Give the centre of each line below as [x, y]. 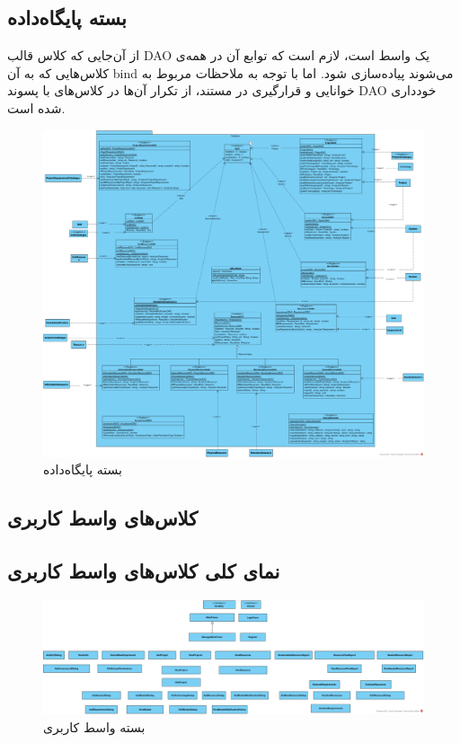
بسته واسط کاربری [94, 726]
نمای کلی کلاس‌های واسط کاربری [144, 570]
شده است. [36, 107]
